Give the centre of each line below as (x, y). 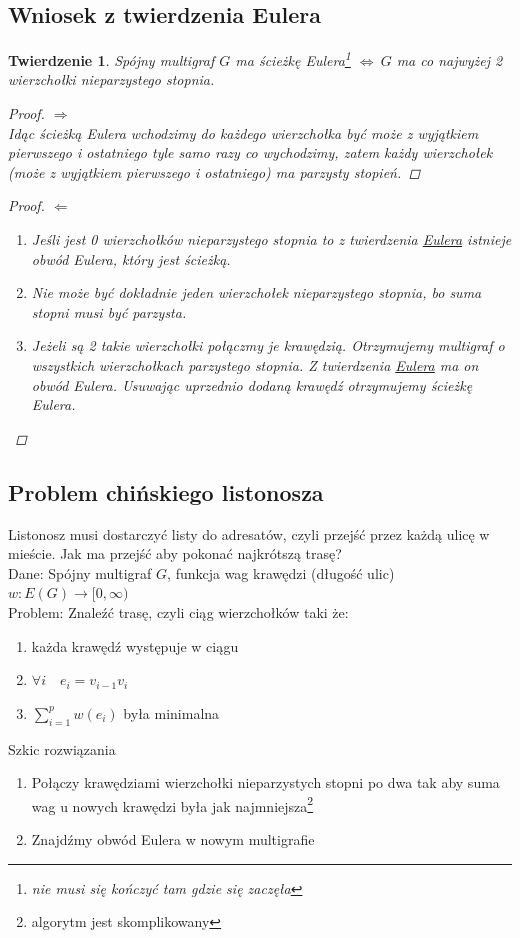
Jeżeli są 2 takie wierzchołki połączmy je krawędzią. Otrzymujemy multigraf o (268, 345)
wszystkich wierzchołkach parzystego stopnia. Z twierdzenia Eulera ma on (255, 364)
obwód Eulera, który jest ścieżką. (131, 258)
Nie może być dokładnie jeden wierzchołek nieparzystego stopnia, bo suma (256, 292)
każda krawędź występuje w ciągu (135, 645)
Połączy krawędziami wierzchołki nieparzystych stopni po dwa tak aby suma (265, 782)
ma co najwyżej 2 (449, 59)
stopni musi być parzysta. (109, 311)
